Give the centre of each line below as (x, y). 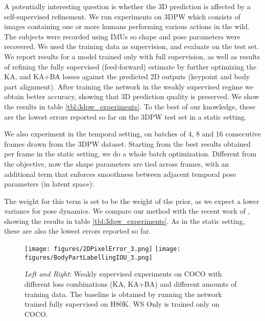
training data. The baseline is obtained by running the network (123, 294)
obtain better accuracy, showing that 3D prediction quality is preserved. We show (132, 96)
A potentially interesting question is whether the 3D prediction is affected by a (127, 6)
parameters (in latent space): (49, 184)
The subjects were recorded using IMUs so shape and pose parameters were (122, 36)
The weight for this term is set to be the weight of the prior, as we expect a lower (132, 201)
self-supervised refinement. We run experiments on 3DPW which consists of (122, 16)
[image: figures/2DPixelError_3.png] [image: (103, 249)
